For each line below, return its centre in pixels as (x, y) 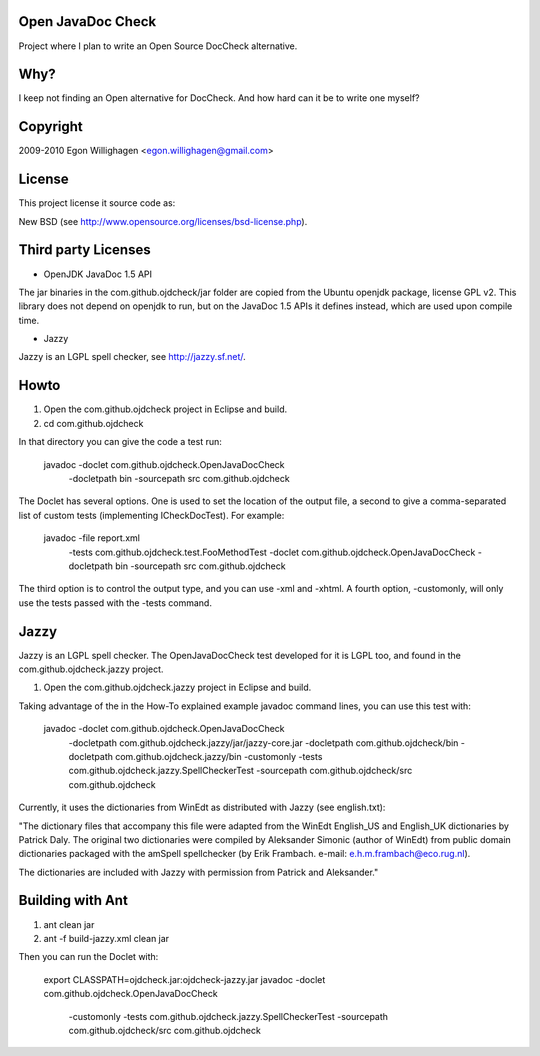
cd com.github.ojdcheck (93, 423)
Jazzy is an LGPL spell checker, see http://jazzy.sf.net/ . (132, 357)
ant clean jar (69, 924)
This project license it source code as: (97, 203)
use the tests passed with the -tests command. (115, 602)
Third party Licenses (84, 250)
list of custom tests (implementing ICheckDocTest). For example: (151, 515)
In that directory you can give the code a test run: (120, 442)
